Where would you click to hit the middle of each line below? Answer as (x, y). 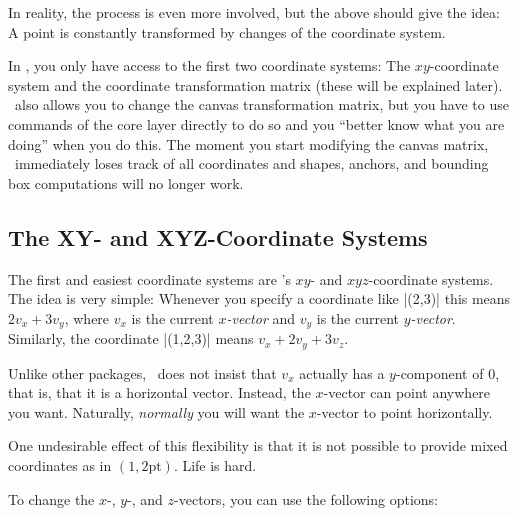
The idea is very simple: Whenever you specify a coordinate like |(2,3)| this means (259, 298)
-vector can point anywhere (407, 392)
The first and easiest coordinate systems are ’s (149, 278)
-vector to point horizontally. (404, 411)
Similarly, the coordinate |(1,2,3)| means (131, 338)
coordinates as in (60, 465)
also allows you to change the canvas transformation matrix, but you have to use (261, 104)
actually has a (342, 372)
